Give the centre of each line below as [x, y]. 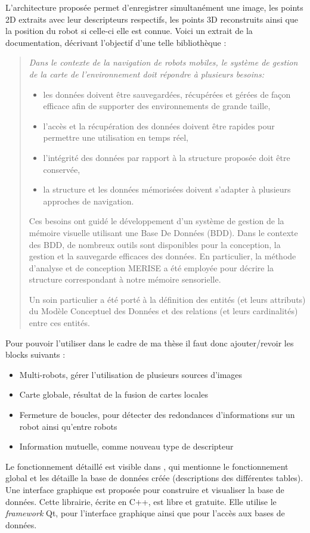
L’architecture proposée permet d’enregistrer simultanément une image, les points [154, 7]
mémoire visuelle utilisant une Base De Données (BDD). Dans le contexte [163, 232]
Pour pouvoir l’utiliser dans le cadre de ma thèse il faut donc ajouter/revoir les [150, 343]
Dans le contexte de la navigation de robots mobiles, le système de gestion [163, 62]
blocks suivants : [35, 354]
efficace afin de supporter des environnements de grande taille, [157, 106]
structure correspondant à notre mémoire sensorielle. [125, 279]
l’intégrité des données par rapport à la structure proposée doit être [167, 157]
